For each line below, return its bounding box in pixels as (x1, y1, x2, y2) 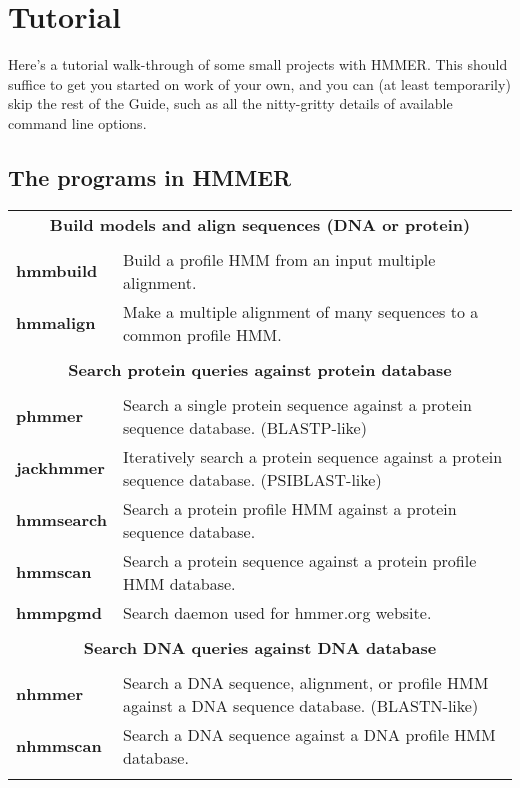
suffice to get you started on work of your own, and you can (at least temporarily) (8, 73, 511, 94)
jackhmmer (16, 456, 105, 480)
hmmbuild (16, 259, 98, 283)
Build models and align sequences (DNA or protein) (49, 212, 471, 236)
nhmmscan (16, 734, 102, 758)
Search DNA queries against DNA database (83, 635, 437, 659)
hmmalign (16, 311, 96, 335)
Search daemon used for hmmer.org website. (123, 600, 432, 624)
